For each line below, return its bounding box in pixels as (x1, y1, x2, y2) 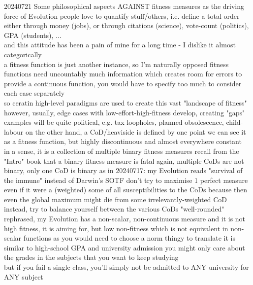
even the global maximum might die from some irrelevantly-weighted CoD (4, 194, 227, 204)
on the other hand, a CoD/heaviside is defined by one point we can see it (26, 126, 246, 137)
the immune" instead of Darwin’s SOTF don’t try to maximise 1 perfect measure (4, 175, 248, 185)
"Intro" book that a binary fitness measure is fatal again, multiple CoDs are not (4, 155, 244, 166)
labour (4, 126, 24, 137)
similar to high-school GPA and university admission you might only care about (4, 242, 245, 252)
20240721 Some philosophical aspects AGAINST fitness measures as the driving (4, 1, 245, 11)
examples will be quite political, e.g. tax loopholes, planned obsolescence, (4, 117, 224, 127)
